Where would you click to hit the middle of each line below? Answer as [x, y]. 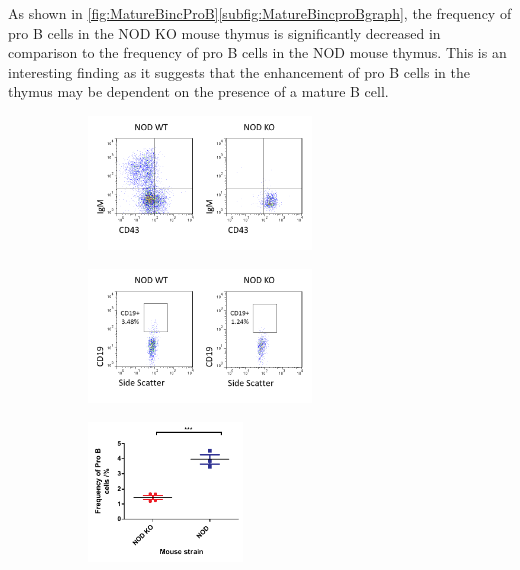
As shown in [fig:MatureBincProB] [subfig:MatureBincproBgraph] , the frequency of [260, 13]
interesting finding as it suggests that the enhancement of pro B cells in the [239, 71]
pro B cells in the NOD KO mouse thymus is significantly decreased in [224, 32]
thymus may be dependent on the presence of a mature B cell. [198, 91]
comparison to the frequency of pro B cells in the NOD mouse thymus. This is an [257, 52]
